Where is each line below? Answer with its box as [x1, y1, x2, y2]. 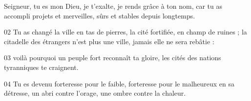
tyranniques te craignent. [4, 62, 79, 72]
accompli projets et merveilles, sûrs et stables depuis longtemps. [4, 10, 195, 20]
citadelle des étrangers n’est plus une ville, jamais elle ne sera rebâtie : [4, 36, 214, 46]
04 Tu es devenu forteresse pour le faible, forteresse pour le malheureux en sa [4, 78, 235, 88]
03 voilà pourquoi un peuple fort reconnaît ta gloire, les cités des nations [4, 52, 221, 63]
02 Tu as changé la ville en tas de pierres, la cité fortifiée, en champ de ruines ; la [4, 27, 247, 37]
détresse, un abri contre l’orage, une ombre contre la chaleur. [4, 88, 186, 98]
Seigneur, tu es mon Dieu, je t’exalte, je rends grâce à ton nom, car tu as [4, 1, 222, 11]
